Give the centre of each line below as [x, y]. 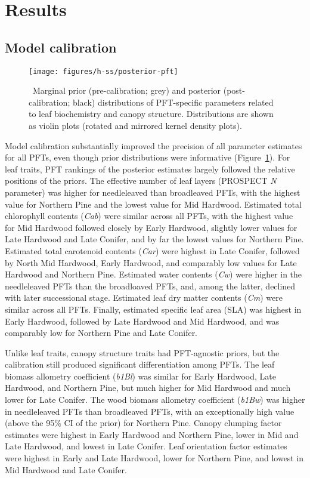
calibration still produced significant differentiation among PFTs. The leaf [140, 364]
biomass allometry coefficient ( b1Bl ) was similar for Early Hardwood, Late [140, 376]
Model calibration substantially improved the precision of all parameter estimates [154, 145]
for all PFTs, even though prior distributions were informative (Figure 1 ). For [148, 157]
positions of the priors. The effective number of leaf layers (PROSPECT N [141, 181]
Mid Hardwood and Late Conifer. [66, 469]
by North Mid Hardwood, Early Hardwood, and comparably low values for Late [151, 262]
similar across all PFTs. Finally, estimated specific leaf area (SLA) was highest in [153, 309]
